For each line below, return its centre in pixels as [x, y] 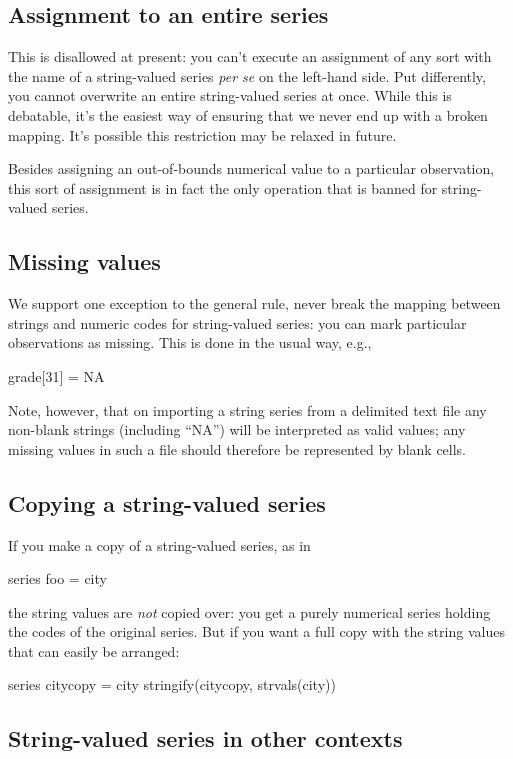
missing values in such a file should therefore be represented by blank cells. [237, 448]
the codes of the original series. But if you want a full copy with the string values [256, 631]
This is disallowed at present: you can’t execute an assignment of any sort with [250, 56]
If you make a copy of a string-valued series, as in [159, 544]
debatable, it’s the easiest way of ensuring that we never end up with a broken [248, 114]
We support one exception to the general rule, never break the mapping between [254, 303]
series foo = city [57, 578]
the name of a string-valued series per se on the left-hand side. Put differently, [247, 75]
